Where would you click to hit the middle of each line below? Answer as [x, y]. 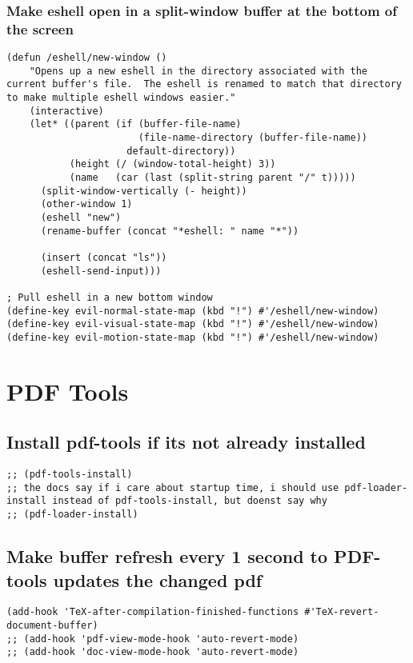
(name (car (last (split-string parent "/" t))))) [213, 178]
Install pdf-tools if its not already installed [186, 442]
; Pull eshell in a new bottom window [110, 297]
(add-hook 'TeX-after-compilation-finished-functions [153, 612]
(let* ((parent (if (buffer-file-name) [135, 124]
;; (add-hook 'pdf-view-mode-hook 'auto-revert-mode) [153, 639]
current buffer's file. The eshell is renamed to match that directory [204, 84]
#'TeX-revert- [342, 612]
